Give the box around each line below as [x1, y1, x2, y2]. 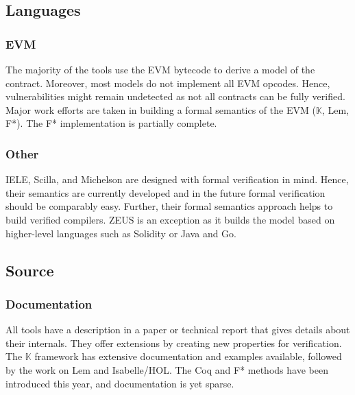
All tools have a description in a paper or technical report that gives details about [5, 322, 350, 337]
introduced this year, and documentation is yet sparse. [5, 376, 234, 390]
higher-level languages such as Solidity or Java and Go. [5, 226, 236, 240]
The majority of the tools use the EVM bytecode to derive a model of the [5, 62, 315, 76]
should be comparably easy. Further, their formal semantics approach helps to [5, 199, 333, 213]
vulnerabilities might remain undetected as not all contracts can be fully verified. [5, 89, 345, 104]
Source [5, 259, 54, 280]
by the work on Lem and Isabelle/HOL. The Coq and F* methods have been [5, 362, 328, 376]
